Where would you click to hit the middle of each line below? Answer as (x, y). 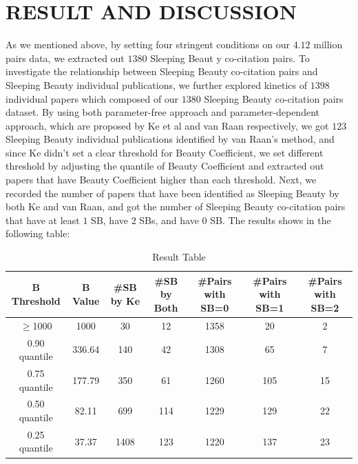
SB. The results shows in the (271, 220)
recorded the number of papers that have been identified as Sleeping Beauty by (172, 193)
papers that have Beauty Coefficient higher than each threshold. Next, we (161, 180)
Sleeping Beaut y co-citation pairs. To (230, 58)
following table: (38, 233)
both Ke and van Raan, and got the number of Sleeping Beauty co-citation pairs (176, 206)
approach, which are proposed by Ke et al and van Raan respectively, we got (167, 125)
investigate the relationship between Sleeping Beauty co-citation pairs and (162, 71)
